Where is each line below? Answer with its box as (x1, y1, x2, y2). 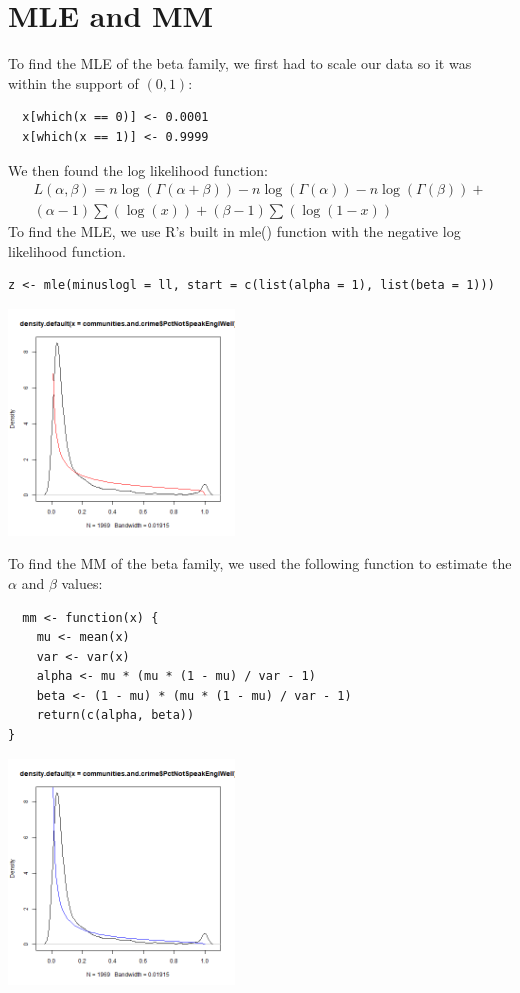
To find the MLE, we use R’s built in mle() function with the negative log (8, 221, 461, 242)
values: (61, 572, 103, 593)
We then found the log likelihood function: (8, 159, 268, 180)
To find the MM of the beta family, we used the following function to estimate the (8, 553, 512, 574)
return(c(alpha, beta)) (36, 708, 195, 723)
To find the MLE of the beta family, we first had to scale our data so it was (8, 53, 472, 74)
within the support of (8, 72, 139, 93)
